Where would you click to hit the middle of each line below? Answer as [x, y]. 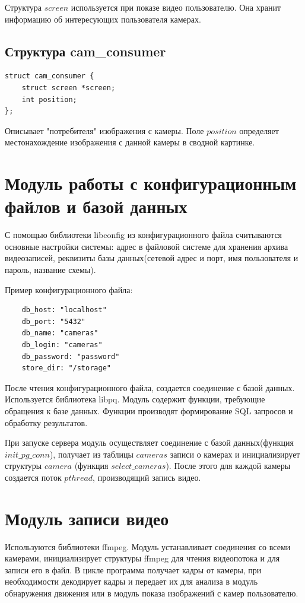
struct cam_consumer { [50, 76]
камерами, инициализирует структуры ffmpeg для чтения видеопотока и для [142, 558]
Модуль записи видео [87, 518]
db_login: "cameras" [62, 345]
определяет [259, 130]
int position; [49, 99]
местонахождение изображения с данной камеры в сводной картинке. [130, 142]
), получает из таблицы [91, 454]
